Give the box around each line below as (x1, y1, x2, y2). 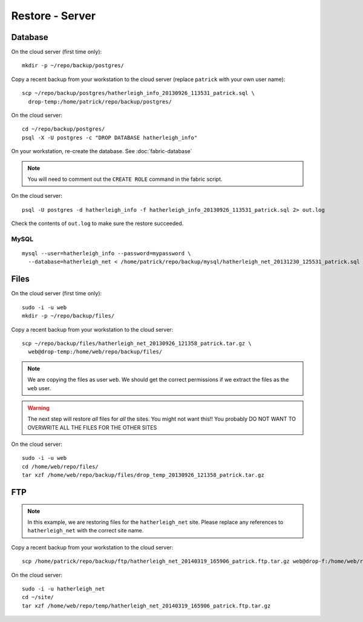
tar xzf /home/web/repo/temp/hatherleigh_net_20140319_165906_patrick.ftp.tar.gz (22, 602, 271, 609)
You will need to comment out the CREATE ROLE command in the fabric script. (27, 175, 223, 183)
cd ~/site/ (22, 594, 54, 601)
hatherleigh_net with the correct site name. (27, 527, 144, 534)
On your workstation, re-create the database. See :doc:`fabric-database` (11, 148, 193, 155)
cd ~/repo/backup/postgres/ (22, 126, 105, 133)
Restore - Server (11, 9, 96, 22)
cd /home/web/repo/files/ (22, 463, 99, 470)
